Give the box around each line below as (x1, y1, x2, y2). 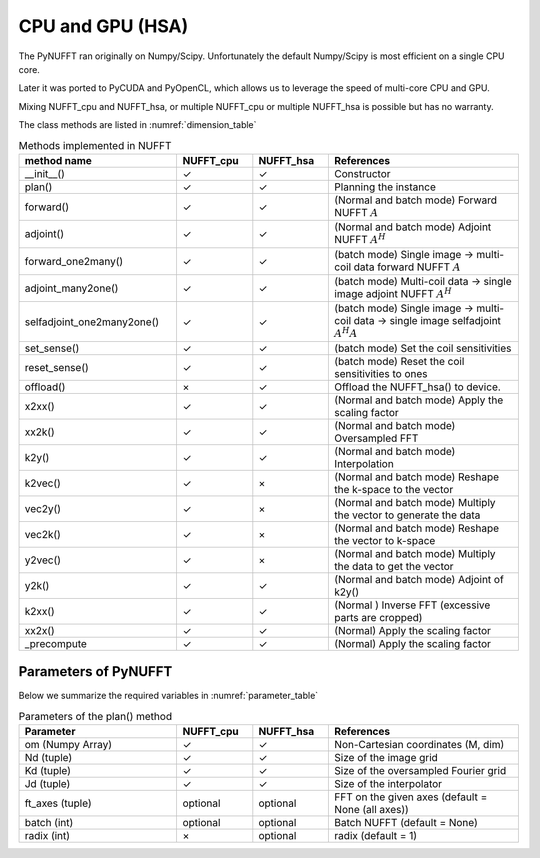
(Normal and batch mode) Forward (334, 193, 498, 207)
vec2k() (24, 527, 62, 541)
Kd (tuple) (24, 764, 72, 778)
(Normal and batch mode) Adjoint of (334, 572, 504, 586)
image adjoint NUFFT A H (334, 285, 452, 301)
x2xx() (24, 399, 55, 413)
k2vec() (24, 476, 62, 490)
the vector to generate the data (334, 508, 481, 522)
